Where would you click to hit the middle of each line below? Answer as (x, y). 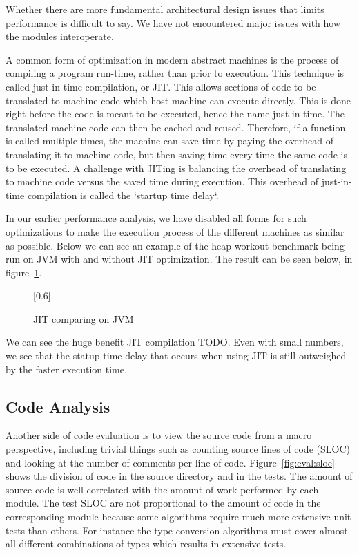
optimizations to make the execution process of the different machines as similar (175, 231)
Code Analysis (58, 406)
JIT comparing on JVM (84, 318)
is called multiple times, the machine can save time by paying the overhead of (170, 141)
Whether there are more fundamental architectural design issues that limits (165, 9)
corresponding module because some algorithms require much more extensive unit (178, 517)
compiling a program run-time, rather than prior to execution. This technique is (175, 73)
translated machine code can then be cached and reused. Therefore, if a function (176, 127)
